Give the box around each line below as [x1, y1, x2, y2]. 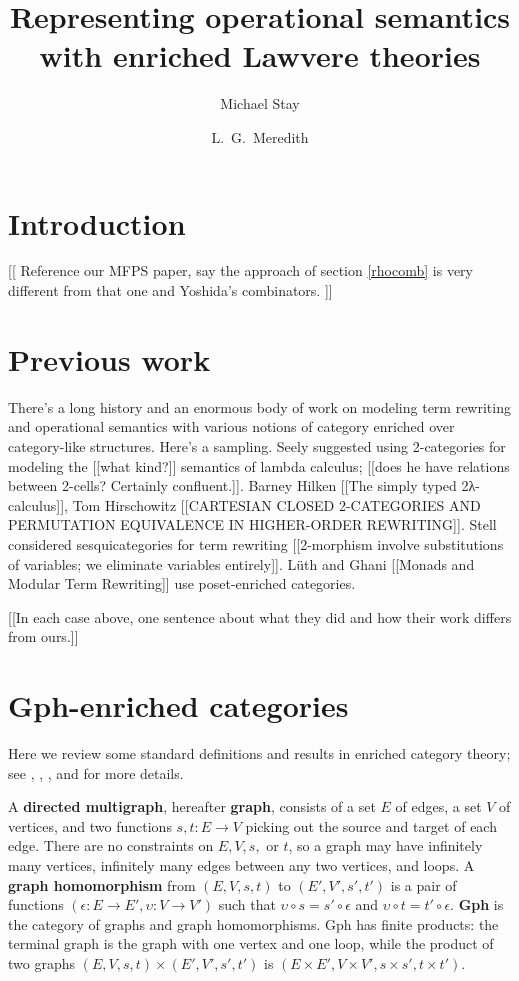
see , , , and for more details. [8, 762, 184, 783]
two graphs [8, 952, 76, 973]
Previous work [8, 338, 211, 379]
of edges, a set [395, 796, 482, 817]
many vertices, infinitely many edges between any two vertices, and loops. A [8, 854, 475, 875]
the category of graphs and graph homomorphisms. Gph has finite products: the [8, 913, 499, 934]
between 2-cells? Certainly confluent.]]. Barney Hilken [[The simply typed [8, 475, 457, 496]
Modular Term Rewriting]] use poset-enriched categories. [8, 573, 356, 594]
